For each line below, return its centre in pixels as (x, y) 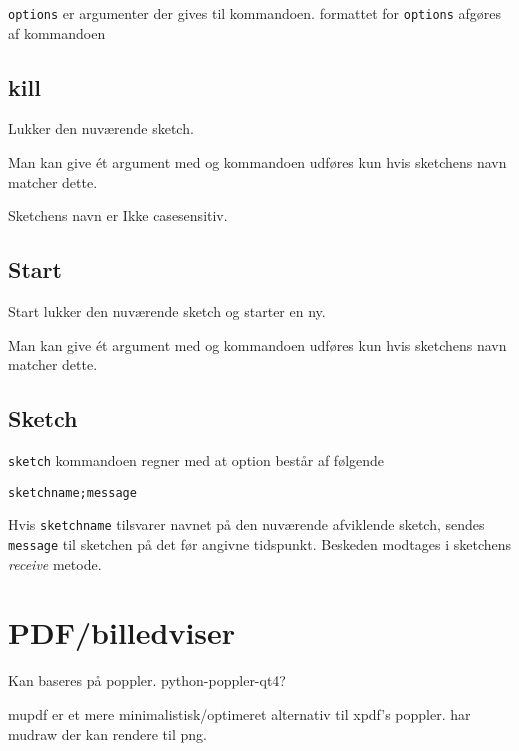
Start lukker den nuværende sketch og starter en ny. (167, 311)
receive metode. (55, 563)
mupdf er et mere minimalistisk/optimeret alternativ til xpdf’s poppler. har (239, 713)
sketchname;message (72, 492)
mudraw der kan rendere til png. (107, 733)
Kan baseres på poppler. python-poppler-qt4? (147, 680)
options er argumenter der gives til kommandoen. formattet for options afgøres (255, 13)
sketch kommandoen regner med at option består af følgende (196, 460)
